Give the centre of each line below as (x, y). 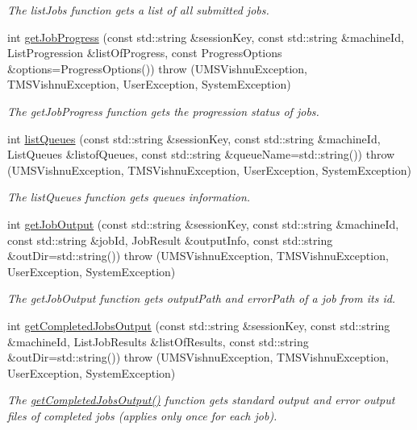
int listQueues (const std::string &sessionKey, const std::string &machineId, (194, 138)
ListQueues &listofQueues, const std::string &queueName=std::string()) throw (201, 154)
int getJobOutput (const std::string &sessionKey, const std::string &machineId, (203, 223)
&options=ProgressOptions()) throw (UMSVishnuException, (157, 68)
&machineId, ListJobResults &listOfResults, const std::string (158, 341)
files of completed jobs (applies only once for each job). (142, 415)
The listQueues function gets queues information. (129, 197)
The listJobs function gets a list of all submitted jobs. (138, 10)
